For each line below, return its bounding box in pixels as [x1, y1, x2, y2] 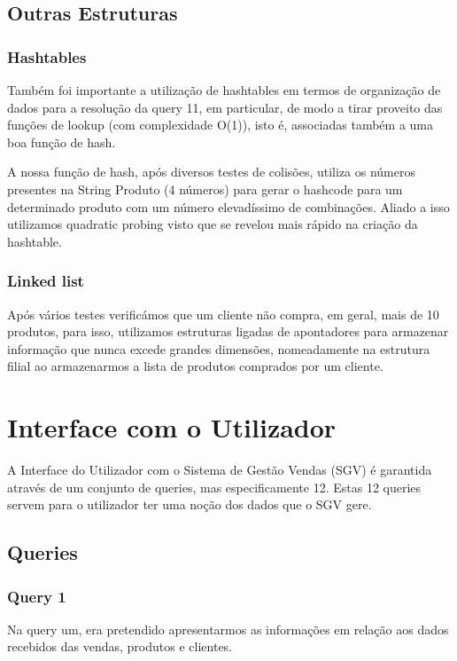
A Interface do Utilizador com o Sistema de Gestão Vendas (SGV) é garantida [7, 460, 432, 479]
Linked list [7, 270, 84, 292]
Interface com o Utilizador [7, 409, 337, 445]
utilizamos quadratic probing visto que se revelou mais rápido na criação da [7, 215, 418, 233]
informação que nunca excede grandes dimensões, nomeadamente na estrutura [7, 339, 430, 358]
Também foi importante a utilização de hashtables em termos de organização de [7, 81, 441, 98]
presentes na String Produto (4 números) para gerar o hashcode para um [7, 179, 403, 198]
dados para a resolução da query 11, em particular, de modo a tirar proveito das [7, 98, 443, 116]
